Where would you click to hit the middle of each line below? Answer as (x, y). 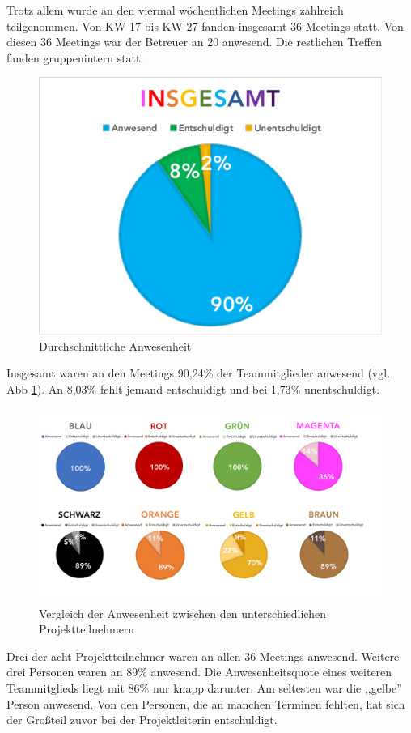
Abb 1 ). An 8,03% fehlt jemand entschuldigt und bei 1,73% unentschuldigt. (193, 388)
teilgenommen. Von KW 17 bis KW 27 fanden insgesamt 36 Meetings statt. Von (205, 26)
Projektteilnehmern (87, 629)
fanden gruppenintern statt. (75, 57)
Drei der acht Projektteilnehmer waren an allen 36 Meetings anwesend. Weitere (203, 656)
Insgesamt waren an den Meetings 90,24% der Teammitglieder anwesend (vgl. (199, 373)
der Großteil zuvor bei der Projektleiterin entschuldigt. (142, 720)
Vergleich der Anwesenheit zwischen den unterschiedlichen (182, 613)
